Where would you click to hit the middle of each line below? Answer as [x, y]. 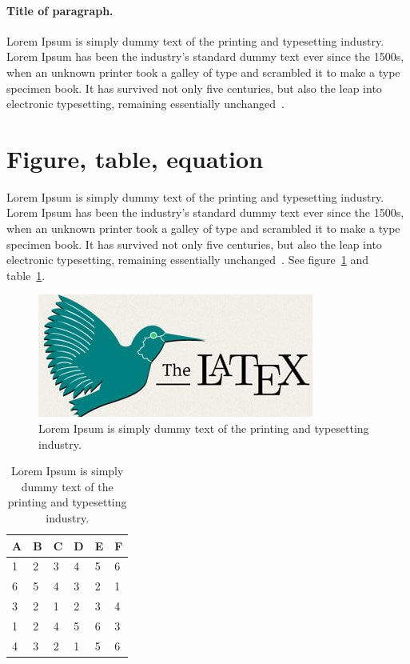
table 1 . [26, 275]
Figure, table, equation [135, 158]
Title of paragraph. [60, 10]
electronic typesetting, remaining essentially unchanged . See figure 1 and [188, 260]
